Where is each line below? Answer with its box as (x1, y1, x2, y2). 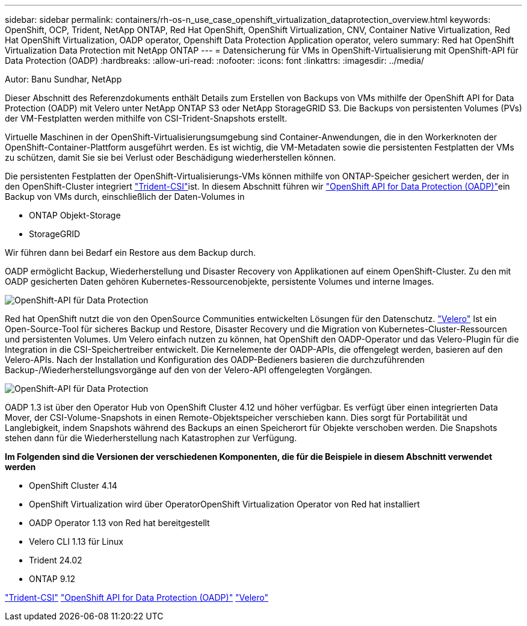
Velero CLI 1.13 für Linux (29, 536, 123, 547)
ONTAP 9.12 (29, 574, 76, 584)
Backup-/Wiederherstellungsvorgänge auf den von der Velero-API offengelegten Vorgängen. (5, 365, 372, 375)
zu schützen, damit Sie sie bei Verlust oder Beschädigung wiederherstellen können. (5, 152, 336, 163)
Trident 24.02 (29, 555, 82, 565)
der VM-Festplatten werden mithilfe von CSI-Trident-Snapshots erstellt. (5, 113, 288, 123)
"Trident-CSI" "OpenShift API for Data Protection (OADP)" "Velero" (5, 592, 269, 603)
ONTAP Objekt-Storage (29, 210, 121, 220)
